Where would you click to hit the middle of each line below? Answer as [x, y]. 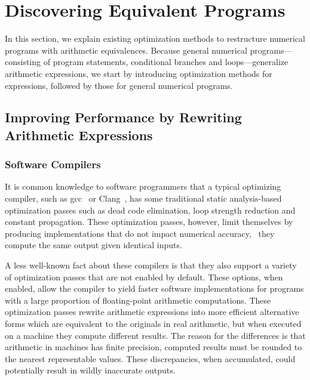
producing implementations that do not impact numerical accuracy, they [140, 233]
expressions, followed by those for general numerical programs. [119, 85]
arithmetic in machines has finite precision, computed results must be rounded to [154, 347]
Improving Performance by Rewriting [123, 117]
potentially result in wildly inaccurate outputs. [90, 370]
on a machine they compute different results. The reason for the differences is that [155, 335]
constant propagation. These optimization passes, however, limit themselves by [149, 222]
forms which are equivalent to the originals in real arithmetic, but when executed [153, 324]
